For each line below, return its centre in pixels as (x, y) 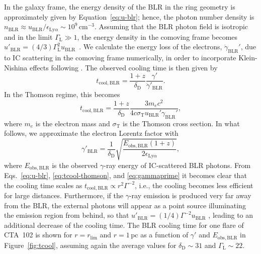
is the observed (75, 165)
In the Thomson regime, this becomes (62, 94)
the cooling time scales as (43, 185)
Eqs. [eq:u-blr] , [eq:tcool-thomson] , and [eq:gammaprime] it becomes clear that (125, 175)
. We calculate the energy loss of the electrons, (151, 47)
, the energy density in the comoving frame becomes (157, 36)
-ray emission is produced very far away (190, 195)
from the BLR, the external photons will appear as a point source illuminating (125, 205)
